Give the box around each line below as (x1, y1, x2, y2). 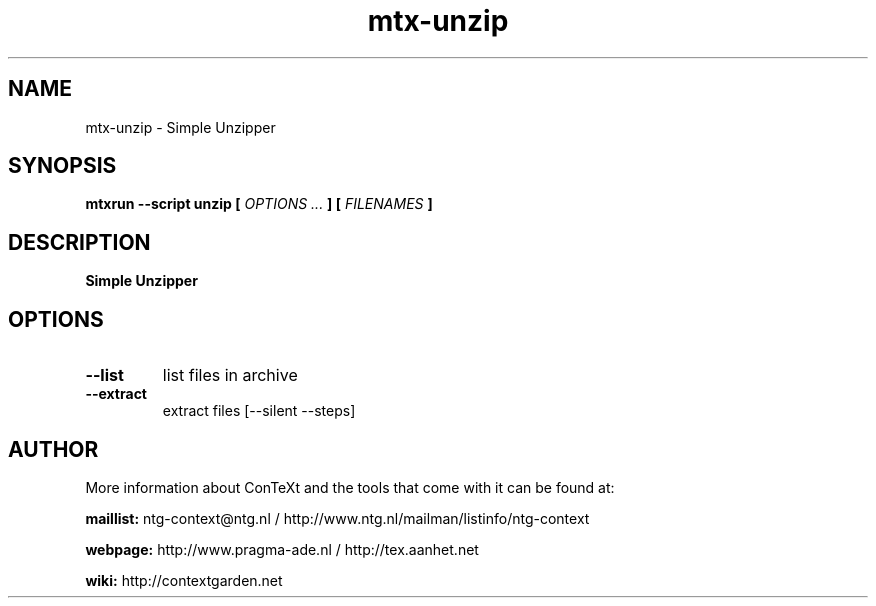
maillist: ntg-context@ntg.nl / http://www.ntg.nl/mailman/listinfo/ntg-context (85, 509, 590, 527)
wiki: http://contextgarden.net (85, 571, 283, 589)
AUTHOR (8, 436, 99, 462)
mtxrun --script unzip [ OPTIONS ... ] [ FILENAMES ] (85, 195, 433, 213)
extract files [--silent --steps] (162, 402, 356, 420)
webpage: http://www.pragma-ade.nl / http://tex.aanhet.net (85, 540, 479, 558)
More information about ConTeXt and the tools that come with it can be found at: (85, 478, 615, 496)
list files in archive (162, 365, 298, 386)
